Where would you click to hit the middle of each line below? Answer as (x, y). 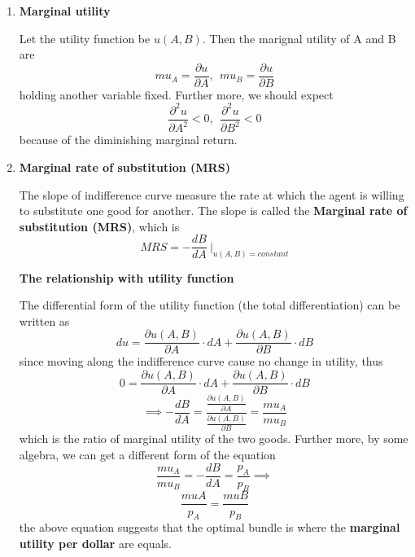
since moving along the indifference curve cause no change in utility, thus (201, 361)
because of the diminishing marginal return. (128, 140)
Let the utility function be (85, 38)
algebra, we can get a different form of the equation (147, 454)
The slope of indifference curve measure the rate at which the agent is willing (212, 194)
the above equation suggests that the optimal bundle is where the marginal (210, 527)
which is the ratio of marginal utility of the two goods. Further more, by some (214, 439)
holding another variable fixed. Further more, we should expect (176, 94)
